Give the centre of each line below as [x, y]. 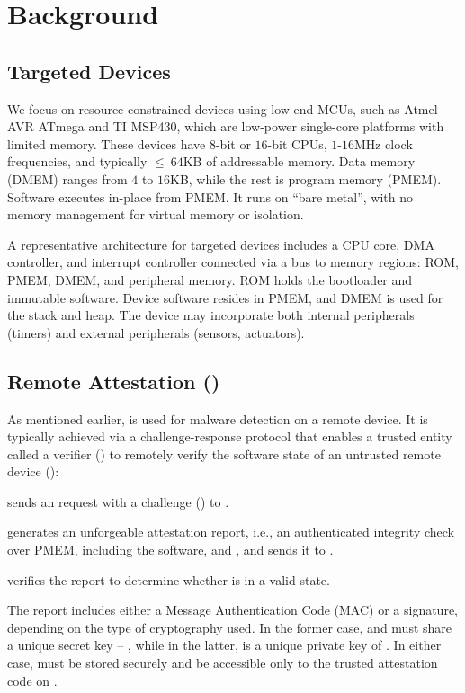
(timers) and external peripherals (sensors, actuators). [156, 332]
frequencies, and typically [77, 161]
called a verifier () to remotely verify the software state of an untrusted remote [224, 453]
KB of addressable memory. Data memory [299, 161]
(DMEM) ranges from [67, 178]
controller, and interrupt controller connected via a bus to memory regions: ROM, [233, 262]
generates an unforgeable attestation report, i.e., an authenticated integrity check [231, 532]
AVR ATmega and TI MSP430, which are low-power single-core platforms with [226, 126]
